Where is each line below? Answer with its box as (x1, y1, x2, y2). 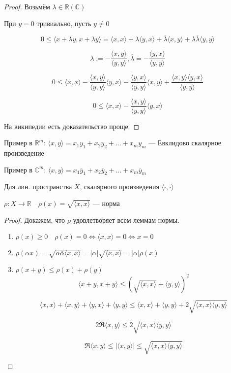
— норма (92, 198, 120, 208)
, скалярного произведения (80, 181, 159, 192)
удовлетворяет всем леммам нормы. (73, 214, 180, 225)
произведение (4, 147, 44, 158)
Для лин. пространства (4, 181, 72, 192)
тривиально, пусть (36, 18, 91, 28)
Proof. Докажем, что (4, 214, 65, 225)
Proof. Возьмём (4, 1, 50, 11)
